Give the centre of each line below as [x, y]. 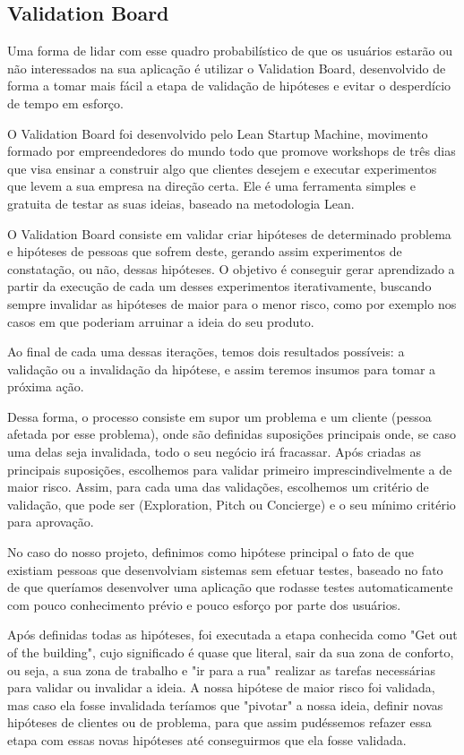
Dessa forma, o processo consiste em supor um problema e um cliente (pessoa [219, 416]
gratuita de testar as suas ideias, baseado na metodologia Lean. [181, 203]
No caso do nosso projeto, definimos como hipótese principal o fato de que [211, 552]
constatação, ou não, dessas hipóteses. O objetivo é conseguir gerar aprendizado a [231, 268]
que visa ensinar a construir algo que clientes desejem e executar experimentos [222, 168]
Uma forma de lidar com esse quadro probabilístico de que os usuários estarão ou [230, 51]
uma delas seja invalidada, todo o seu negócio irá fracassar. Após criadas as [214, 452]
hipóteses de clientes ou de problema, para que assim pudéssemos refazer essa [219, 722]
